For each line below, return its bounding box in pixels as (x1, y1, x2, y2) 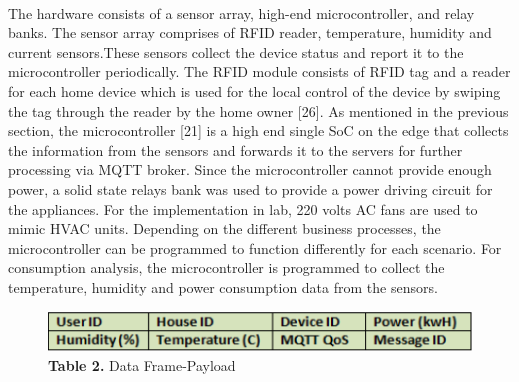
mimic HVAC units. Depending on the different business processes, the (8, 218, 441, 239)
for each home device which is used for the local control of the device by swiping (8, 80, 501, 101)
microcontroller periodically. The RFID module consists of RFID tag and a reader (8, 61, 511, 82)
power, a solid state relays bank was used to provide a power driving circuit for (8, 178, 493, 199)
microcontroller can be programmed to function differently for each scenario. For (8, 237, 502, 258)
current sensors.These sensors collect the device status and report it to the (8, 41, 464, 62)
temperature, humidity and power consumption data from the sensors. (8, 276, 438, 297)
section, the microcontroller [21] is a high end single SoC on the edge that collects (8, 120, 509, 141)
